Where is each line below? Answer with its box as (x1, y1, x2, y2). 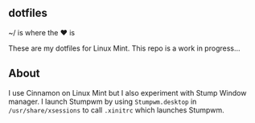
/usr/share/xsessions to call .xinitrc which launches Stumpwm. (8, 105, 224, 115)
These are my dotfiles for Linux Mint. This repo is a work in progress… (8, 43, 241, 53)
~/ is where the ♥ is (8, 27, 75, 37)
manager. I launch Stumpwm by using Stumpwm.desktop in (8, 96, 197, 106)
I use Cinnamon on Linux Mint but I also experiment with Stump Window (8, 88, 247, 97)
